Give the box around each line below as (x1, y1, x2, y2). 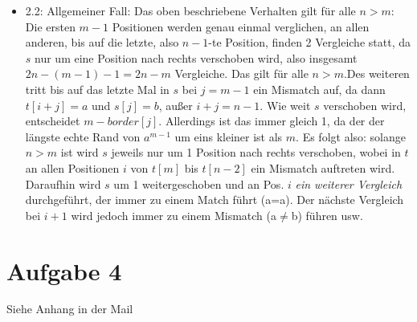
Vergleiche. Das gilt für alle (174, 65, 309, 82)
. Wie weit (260, 96, 311, 113)
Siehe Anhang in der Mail (6, 300, 133, 317)
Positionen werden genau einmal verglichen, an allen (112, 18, 370, 35)
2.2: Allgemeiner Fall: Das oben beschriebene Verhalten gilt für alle (25, 2, 356, 18)
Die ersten (25, 18, 76, 35)
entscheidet (25, 112, 80, 129)
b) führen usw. (291, 206, 363, 223)
